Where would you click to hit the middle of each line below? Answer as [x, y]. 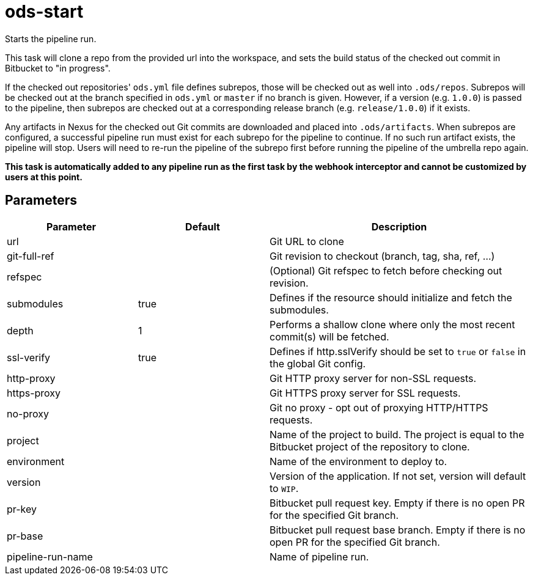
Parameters [41, 200]
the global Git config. [318, 363]
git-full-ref [31, 256]
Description [399, 226]
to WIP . [284, 488]
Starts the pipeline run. [51, 39]
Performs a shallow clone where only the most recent [392, 324]
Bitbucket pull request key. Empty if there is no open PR [397, 503]
